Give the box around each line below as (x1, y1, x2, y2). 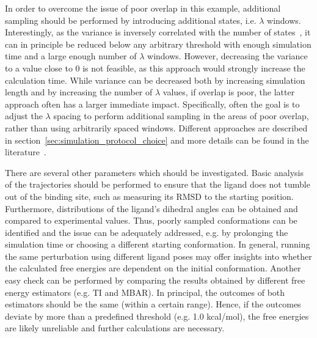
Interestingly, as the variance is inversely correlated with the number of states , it (5, 26, 311, 39)
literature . (5, 145, 46, 158)
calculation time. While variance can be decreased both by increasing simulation (5, 73, 305, 86)
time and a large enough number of (5, 50, 137, 62)
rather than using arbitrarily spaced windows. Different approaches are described (5, 121, 308, 134)
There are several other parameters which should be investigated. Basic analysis (5, 166, 304, 178)
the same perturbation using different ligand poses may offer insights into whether (5, 249, 312, 262)
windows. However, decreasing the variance (147, 50, 308, 62)
